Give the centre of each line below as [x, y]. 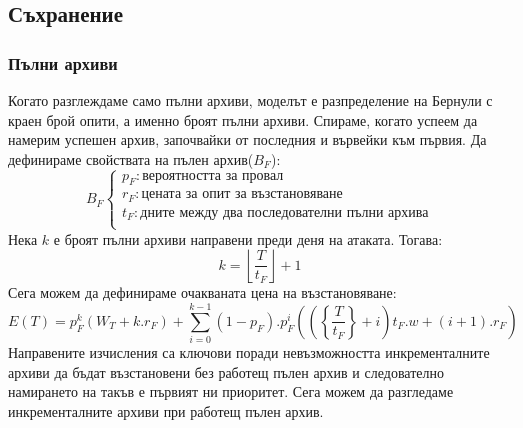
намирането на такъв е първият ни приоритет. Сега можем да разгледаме [231, 391]
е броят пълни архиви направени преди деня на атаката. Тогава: [248, 238]
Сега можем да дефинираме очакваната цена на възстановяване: [202, 292]
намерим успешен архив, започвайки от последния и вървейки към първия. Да [247, 139]
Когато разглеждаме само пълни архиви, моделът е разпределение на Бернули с [250, 100]
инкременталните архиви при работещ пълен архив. [166, 410]
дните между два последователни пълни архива [284, 212]
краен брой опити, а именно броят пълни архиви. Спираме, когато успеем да [243, 119]
